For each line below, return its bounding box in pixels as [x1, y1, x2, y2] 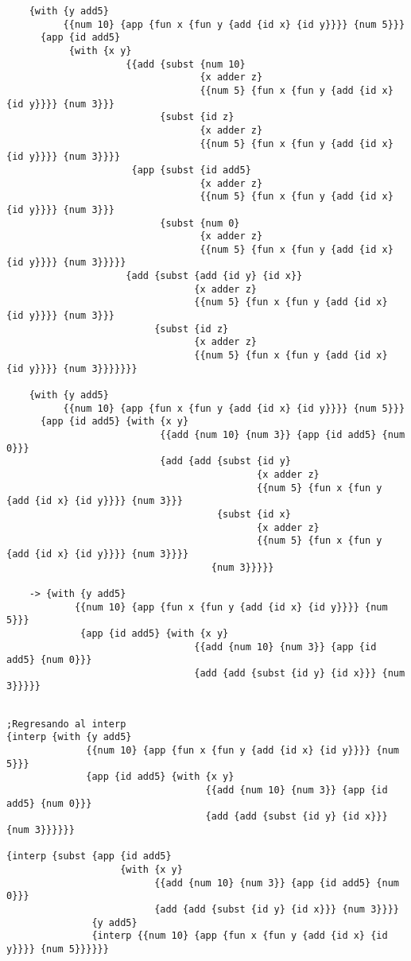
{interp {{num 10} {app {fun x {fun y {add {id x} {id [91, 930, 388, 942]
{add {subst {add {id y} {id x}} [126, 270, 303, 282]
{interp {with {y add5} [6, 731, 132, 743]
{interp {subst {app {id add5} [6, 851, 172, 862]
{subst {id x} [216, 508, 291, 520]
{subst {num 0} [160, 217, 240, 229]
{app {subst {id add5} [131, 164, 251, 176]
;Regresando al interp [6, 718, 126, 730]
